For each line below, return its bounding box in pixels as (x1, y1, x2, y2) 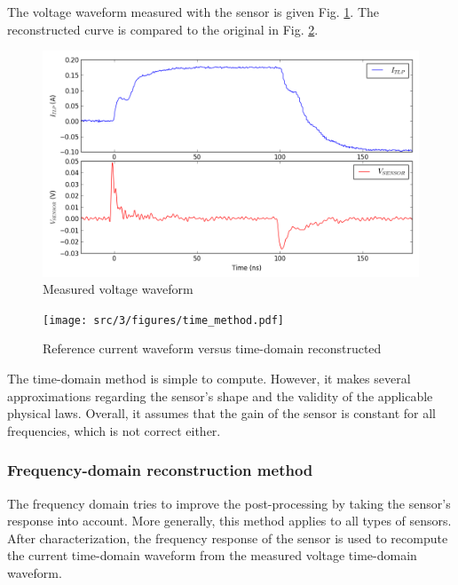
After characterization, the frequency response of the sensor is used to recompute (7, 528, 448, 547)
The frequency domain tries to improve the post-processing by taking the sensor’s (7, 494, 451, 512)
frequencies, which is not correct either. (7, 421, 221, 439)
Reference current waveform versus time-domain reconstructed (43, 339, 382, 358)
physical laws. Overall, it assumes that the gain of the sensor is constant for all (7, 404, 436, 423)
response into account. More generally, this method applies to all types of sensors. (7, 511, 452, 530)
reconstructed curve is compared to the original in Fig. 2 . (7, 20, 319, 38)
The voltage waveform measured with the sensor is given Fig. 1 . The (7, 3, 380, 20)
